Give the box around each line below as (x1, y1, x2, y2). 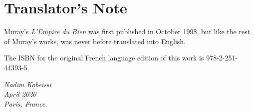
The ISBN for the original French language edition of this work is (4, 53, 204, 63)
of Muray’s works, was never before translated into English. (4, 36, 186, 46)
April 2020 (4, 89, 36, 99)
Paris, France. (4, 98, 47, 109)
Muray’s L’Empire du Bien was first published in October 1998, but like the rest (4, 26, 251, 37)
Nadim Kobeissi (4, 79, 51, 89)
